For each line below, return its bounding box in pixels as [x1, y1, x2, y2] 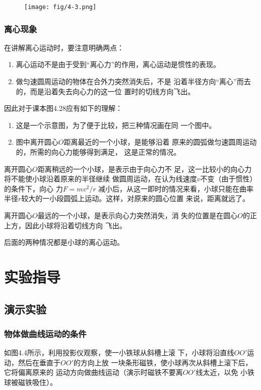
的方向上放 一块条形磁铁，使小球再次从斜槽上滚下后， [73, 357, 252, 367]
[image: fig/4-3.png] [24, 4, 97, 11]
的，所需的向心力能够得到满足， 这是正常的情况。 [16, 147, 181, 157]
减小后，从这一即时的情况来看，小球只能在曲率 [98, 183, 254, 193]
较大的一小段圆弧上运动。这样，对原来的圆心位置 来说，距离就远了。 [21, 193, 249, 204]
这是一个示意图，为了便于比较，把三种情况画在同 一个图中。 [16, 119, 216, 130]
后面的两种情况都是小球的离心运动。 [4, 237, 124, 247]
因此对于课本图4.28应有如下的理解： [4, 103, 122, 113]
